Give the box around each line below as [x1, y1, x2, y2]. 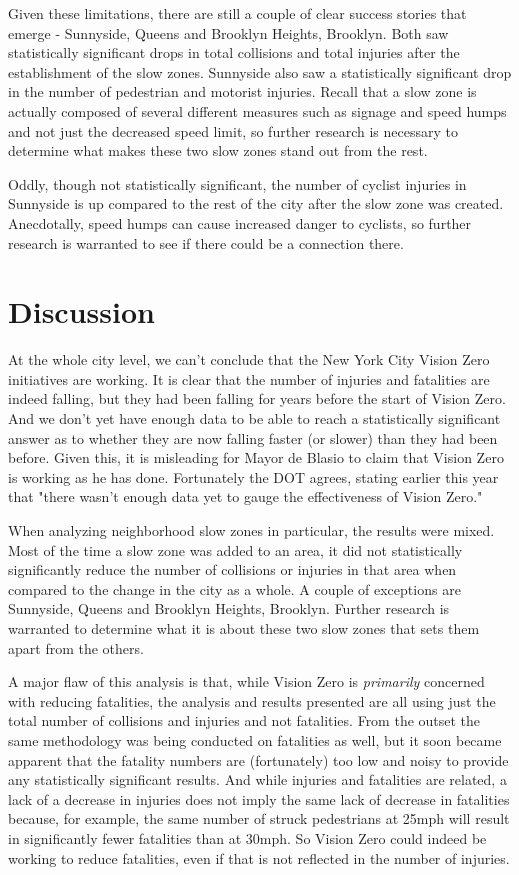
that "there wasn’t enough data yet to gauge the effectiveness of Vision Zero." [8, 486, 483, 507]
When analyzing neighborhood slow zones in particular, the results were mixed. [8, 520, 495, 540]
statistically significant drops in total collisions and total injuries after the [8, 42, 460, 63]
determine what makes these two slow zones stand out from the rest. [8, 140, 428, 161]
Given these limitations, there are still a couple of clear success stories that [8, 3, 467, 23]
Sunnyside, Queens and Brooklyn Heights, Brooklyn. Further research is [8, 598, 450, 619]
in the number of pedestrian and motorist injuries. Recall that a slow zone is [8, 81, 477, 102]
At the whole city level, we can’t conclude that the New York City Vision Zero [8, 349, 490, 370]
